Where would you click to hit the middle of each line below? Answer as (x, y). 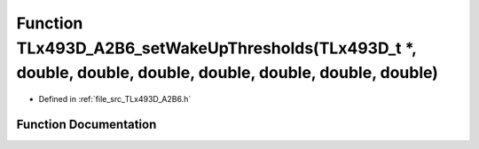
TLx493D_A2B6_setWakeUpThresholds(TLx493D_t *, (216, 48)
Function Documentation (86, 124)
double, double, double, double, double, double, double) (228, 73)
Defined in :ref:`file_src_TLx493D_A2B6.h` (115, 99)
